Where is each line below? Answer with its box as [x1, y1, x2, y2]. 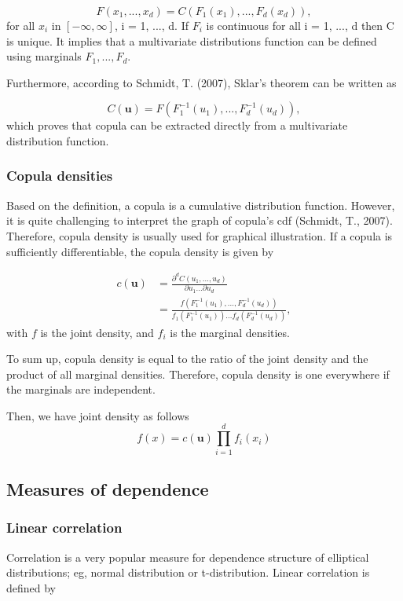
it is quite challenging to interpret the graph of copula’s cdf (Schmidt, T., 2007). [6, 212, 393, 229]
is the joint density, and [40, 324, 154, 340]
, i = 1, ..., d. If [114, 17, 189, 33]
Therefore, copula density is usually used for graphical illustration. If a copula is [6, 227, 393, 244]
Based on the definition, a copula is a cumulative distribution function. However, [6, 196, 395, 213]
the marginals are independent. [6, 381, 156, 398]
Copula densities [6, 166, 113, 185]
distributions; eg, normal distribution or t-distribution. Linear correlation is [6, 564, 370, 581]
